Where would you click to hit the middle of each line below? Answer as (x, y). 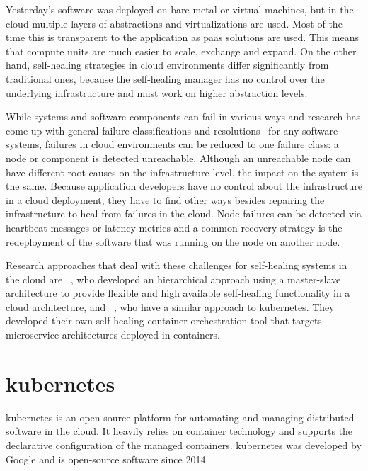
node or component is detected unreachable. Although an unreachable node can (178, 158)
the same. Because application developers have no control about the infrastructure (184, 186)
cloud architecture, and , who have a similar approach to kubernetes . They (170, 306)
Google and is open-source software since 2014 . (110, 459)
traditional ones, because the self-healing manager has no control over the (165, 78)
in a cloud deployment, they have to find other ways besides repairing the (165, 199)
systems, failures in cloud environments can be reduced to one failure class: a (172, 144)
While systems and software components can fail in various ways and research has (183, 117)
